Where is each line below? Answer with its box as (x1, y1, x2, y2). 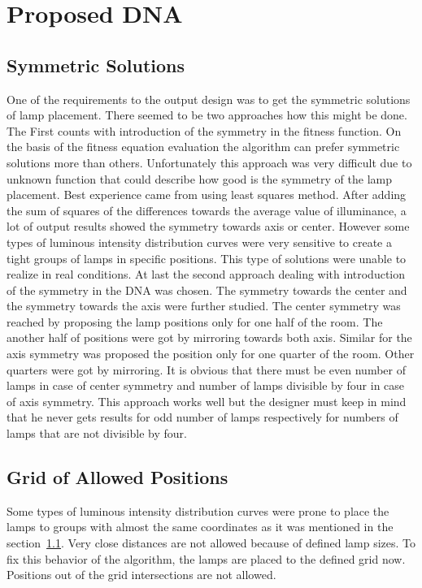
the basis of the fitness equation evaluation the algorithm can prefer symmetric (7, 138, 400, 155)
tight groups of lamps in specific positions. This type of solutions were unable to (7, 249, 407, 266)
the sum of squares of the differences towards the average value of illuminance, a (7, 201, 407, 218)
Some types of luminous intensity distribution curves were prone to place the (7, 502, 389, 519)
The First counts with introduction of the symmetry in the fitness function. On (7, 122, 402, 139)
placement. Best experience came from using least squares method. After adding (7, 186, 407, 203)
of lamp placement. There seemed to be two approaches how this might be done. (7, 106, 407, 123)
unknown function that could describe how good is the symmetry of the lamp (7, 170, 392, 187)
